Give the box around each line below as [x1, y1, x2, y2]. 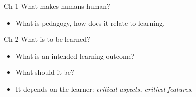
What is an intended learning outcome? [15, 50, 135, 61]
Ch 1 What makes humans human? [4, 1, 110, 11]
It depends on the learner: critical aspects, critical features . [15, 83, 193, 94]
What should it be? [15, 67, 74, 77]
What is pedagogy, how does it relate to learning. [15, 17, 164, 28]
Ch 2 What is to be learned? [4, 34, 90, 44]
